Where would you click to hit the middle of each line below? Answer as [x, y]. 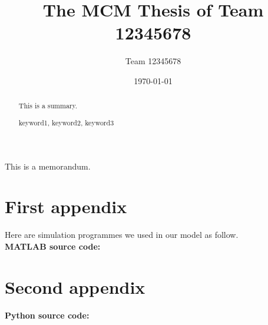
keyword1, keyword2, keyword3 [66, 122]
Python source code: [47, 315]
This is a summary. [48, 106]
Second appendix [75, 286]
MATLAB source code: [53, 246]
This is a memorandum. [48, 166]
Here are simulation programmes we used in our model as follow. [122, 235]
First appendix [66, 206]
